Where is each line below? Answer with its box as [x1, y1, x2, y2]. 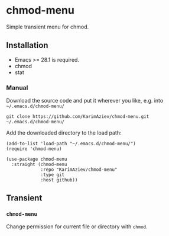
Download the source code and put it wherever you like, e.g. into [6, 97, 164, 104]
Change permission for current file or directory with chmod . [6, 223, 148, 230]
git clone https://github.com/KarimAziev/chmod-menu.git [6, 114, 149, 120]
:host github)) [40, 177, 78, 183]
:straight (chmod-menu [11, 161, 67, 168]
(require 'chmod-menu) [6, 146, 62, 152]
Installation [6, 40, 48, 50]
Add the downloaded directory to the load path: [6, 129, 122, 136]
